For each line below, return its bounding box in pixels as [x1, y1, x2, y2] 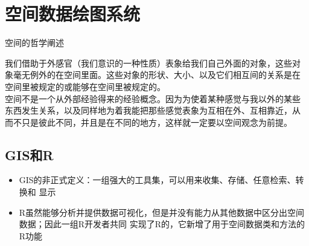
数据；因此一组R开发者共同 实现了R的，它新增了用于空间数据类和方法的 [19, 218, 305, 230]
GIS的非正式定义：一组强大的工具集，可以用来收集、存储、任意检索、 [19, 173, 296, 186]
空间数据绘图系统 [5, 1, 141, 26]
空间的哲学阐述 [5, 36, 64, 49]
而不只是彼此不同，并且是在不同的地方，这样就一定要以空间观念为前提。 [5, 115, 292, 128]
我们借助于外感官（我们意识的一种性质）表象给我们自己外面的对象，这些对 [5, 56, 301, 69]
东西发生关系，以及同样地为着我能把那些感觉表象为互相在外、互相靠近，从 [5, 104, 301, 117]
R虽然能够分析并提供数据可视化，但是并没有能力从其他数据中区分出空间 [19, 206, 305, 218]
